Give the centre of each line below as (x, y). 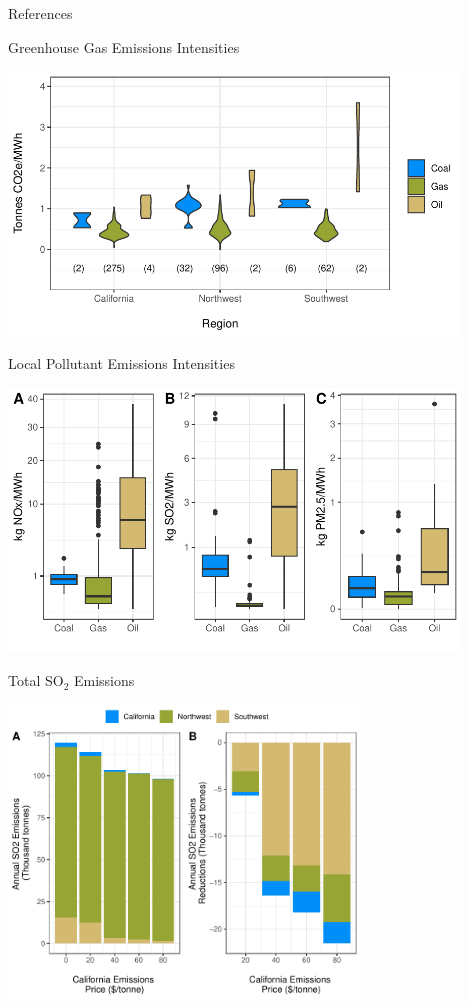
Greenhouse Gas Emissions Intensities (124, 46)
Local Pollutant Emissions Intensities (121, 363)
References (40, 13)
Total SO (36, 680)
